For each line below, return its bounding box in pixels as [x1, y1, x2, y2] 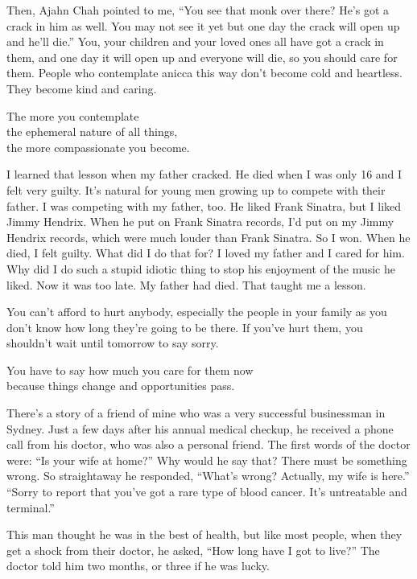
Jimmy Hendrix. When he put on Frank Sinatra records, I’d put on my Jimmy [6, 213, 394, 230]
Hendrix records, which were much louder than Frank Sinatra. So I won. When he [6, 228, 411, 245]
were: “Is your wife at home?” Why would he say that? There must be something [6, 451, 407, 468]
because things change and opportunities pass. [6, 377, 235, 394]
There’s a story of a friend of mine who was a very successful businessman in [6, 404, 386, 421]
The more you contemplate [6, 107, 139, 124]
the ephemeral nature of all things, [6, 123, 178, 140]
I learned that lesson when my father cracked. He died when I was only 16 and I [6, 166, 403, 183]
